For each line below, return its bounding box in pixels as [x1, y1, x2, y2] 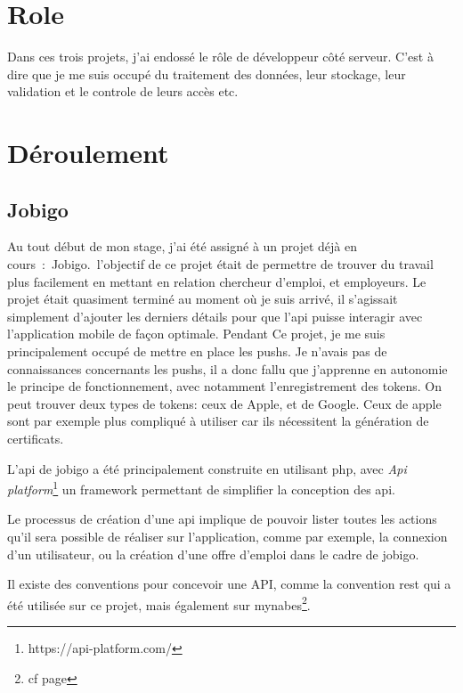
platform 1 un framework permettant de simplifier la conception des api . [7, 477, 395, 498]
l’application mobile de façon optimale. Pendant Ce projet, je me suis [7, 324, 386, 343]
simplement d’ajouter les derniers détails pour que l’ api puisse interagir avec [7, 306, 423, 325]
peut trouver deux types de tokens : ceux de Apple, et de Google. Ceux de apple [7, 394, 442, 412]
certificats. [7, 429, 64, 448]
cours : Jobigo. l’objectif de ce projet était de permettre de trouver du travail [7, 255, 434, 273]
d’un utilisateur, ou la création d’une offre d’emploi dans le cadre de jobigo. [7, 544, 419, 563]
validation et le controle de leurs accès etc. [7, 82, 239, 101]
